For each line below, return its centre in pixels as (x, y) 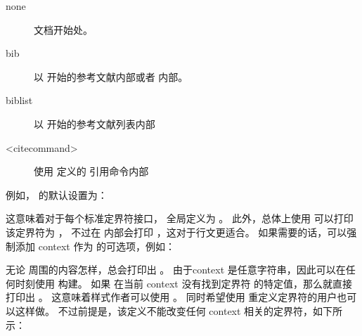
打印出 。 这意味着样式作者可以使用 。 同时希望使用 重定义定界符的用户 (172, 297)
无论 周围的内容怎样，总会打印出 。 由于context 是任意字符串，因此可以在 (176, 270)
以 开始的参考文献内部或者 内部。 (111, 76)
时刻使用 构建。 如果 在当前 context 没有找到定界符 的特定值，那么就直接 (184, 283)
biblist (19, 100)
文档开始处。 (63, 29)
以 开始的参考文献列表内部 (95, 123)
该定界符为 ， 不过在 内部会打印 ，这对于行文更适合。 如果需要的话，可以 (176, 232)
